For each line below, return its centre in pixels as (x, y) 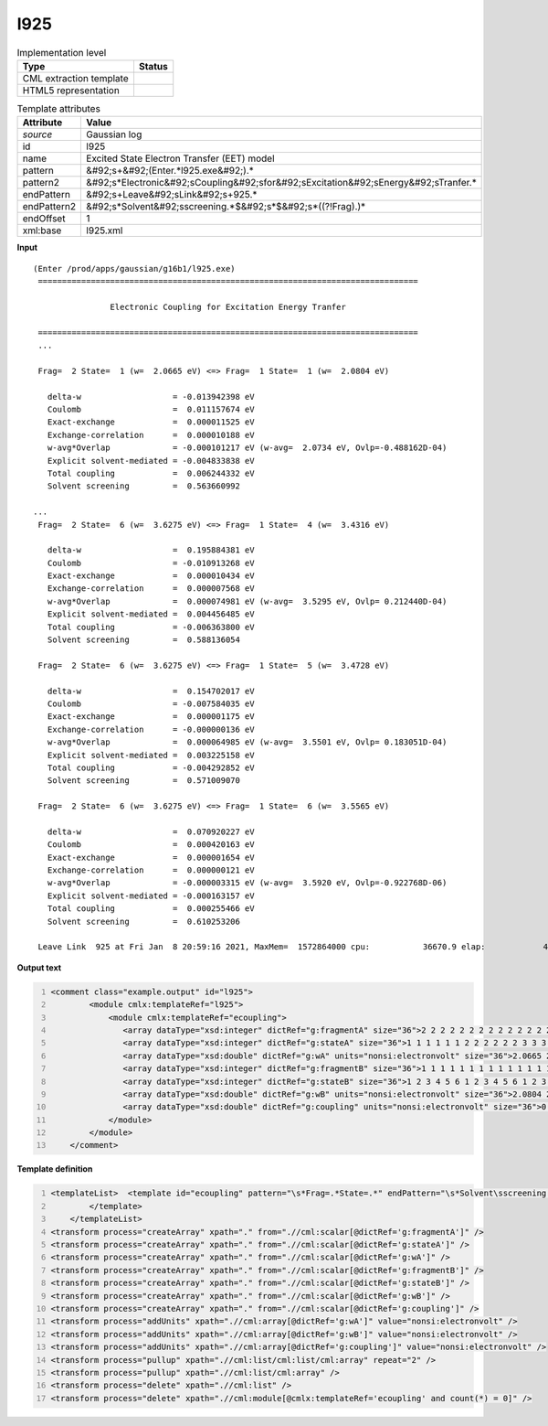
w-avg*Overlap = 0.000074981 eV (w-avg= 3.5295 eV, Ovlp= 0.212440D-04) (247, 601)
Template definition (55, 1169)
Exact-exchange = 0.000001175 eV (151, 717)
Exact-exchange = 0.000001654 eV (151, 857)
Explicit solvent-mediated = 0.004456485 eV (151, 614)
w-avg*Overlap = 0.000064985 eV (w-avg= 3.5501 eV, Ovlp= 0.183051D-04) (247, 742)
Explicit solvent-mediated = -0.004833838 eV (151, 461)
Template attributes (58, 109)
